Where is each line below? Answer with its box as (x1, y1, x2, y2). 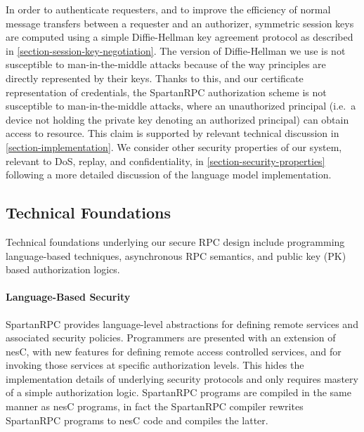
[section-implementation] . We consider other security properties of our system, (6, 139, 342, 154)
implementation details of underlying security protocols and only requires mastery (6, 371, 358, 386)
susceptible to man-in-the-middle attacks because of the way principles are (6, 57, 326, 72)
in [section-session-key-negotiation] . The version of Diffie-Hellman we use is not (6, 43, 346, 58)
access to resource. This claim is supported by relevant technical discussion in (6, 126, 339, 140)
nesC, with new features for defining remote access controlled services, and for (6, 343, 342, 358)
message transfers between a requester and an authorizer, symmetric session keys (6, 15, 354, 30)
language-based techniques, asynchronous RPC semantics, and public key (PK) (6, 248, 346, 263)
